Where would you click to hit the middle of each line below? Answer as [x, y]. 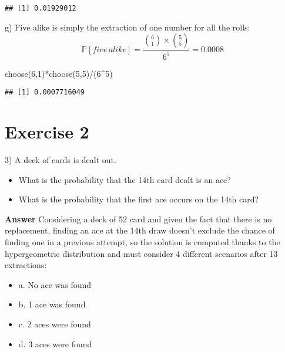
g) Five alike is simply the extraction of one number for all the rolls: [128, 27]
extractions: [26, 265]
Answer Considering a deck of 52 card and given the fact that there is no [138, 219]
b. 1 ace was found [52, 304]
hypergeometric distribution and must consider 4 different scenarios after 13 [141, 253]
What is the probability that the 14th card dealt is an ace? [125, 179]
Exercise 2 [47, 132]
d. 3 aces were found [55, 343]
